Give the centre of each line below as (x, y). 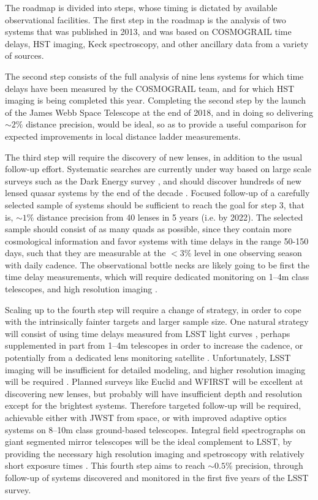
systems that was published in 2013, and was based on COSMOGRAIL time (148, 32)
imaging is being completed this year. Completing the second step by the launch (156, 100)
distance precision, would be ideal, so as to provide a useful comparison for (166, 124)
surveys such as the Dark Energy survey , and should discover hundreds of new (153, 180)
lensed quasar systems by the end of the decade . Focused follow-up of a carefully (157, 193)
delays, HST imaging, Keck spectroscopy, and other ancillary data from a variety (157, 43)
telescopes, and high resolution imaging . (81, 289)
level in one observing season (248, 253)
